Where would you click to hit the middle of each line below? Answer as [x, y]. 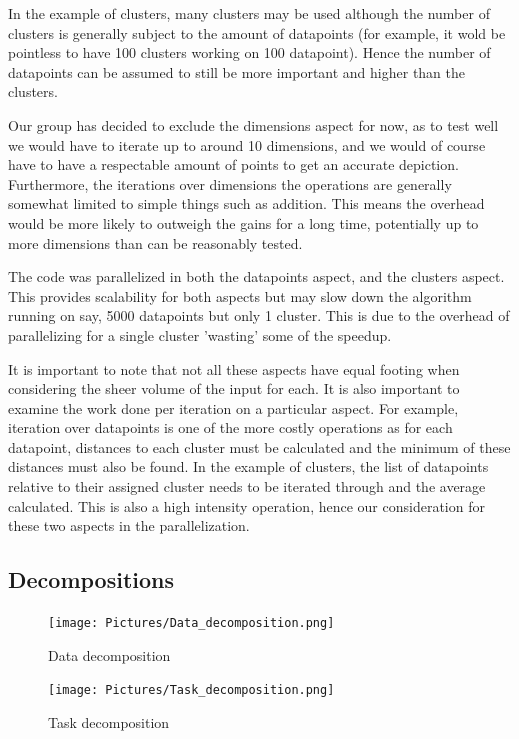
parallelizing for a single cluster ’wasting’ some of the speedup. [200, 334]
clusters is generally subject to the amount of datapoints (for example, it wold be [257, 32]
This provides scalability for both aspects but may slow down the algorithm [240, 295]
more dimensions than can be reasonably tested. [155, 242]
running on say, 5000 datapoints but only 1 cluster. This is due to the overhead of [259, 315]
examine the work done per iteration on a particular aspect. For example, [233, 407]
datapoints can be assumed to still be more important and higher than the [237, 71]
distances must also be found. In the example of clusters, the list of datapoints [248, 466]
